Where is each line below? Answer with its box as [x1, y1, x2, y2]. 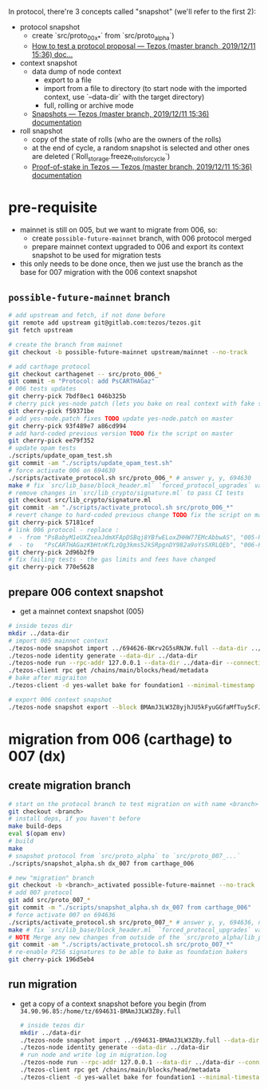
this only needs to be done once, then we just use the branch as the [19, 259, 243, 268]
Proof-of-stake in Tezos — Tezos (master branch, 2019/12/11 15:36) [31, 161, 253, 171]
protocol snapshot [19, 22, 81, 31]
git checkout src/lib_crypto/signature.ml [8, 496, 152, 504]
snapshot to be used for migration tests [31, 250, 162, 260]
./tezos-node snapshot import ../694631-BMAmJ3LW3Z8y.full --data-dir [19, 1036, 260, 1044]
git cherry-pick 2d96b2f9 [8, 548, 94, 556]
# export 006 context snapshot [8, 695, 112, 704]
